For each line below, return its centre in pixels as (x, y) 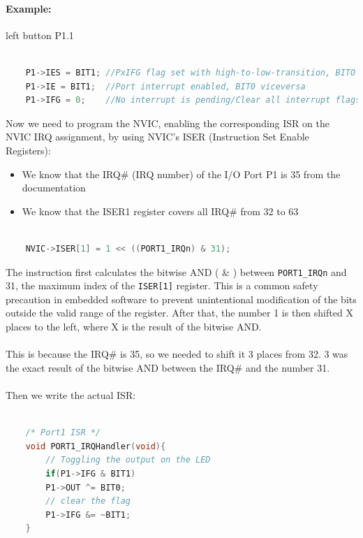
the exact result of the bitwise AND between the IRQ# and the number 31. (168, 367)
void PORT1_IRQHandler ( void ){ (96, 446)
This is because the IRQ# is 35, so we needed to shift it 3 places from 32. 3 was (177, 354)
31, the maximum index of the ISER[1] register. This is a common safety (162, 285)
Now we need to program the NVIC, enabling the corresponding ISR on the (168, 123)
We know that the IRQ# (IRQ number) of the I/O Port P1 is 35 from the (181, 174)
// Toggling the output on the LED (128, 460)
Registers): (28, 150)
